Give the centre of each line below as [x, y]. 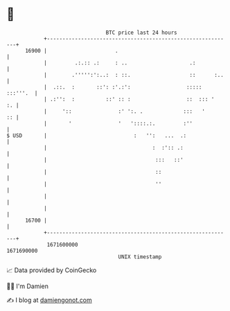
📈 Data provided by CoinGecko [52, 270]
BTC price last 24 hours [141, 33]
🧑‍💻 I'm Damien [28, 286]
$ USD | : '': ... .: [97, 135]
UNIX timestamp [140, 257]
